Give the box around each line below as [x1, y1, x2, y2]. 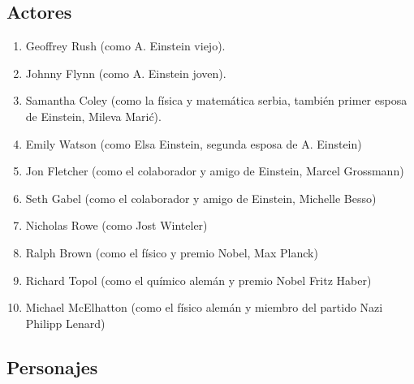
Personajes [6, 354, 98, 379]
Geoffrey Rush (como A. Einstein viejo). [25, 37, 226, 54]
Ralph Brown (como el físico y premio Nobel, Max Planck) [25, 244, 318, 261]
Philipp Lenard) [25, 314, 106, 331]
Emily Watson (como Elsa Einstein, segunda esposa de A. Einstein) [25, 135, 362, 152]
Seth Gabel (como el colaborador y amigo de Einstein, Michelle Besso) [25, 189, 377, 206]
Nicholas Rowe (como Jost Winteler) [25, 217, 208, 234]
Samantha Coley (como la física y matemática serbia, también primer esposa [25, 92, 408, 109]
